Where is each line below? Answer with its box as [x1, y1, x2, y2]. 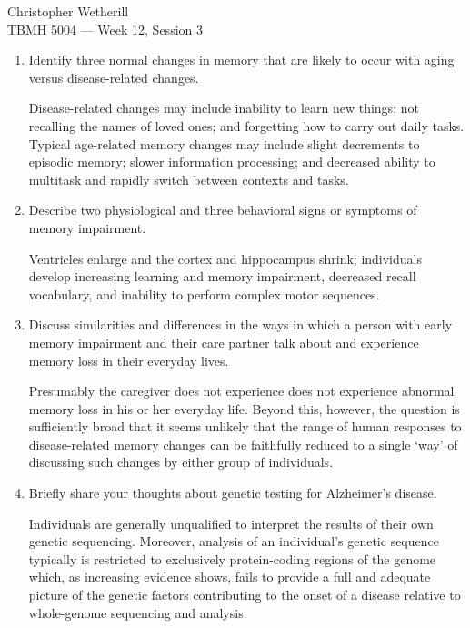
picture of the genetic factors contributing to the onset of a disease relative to [28, 585, 461, 604]
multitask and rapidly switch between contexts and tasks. [28, 169, 349, 188]
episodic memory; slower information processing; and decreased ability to [28, 152, 435, 171]
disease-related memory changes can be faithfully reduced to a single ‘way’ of [28, 434, 458, 453]
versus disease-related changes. [28, 67, 199, 86]
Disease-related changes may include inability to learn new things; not [28, 98, 419, 117]
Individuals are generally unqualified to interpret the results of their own [28, 513, 434, 532]
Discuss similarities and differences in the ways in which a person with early [28, 315, 453, 334]
